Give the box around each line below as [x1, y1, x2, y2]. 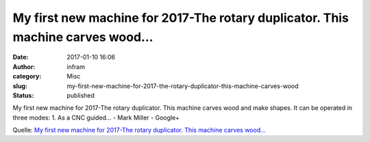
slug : [12, 82, 27, 90]
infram [66, 62, 86, 71]
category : [12, 72, 42, 81]
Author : [12, 62, 36, 71]
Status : [12, 91, 34, 99]
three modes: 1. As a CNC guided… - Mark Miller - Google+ [12, 113, 180, 122]
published [66, 91, 95, 99]
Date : [12, 53, 29, 61]
